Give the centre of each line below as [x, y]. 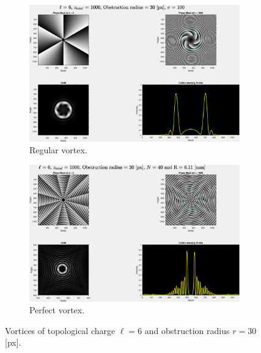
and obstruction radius [187, 330]
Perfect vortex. [57, 310]
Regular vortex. [58, 150]
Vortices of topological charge [60, 330]
